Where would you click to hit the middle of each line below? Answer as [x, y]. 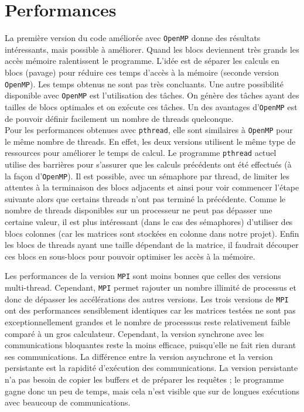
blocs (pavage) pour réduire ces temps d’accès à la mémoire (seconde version [142, 72]
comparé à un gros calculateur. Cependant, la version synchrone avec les [134, 333]
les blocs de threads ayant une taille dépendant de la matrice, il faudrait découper [152, 245]
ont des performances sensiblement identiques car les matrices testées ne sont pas [150, 310]
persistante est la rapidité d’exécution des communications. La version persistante [151, 368]
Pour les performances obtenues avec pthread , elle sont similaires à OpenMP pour [149, 130]
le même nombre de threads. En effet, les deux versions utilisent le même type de [150, 141]
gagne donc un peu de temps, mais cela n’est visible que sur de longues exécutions [152, 391]
